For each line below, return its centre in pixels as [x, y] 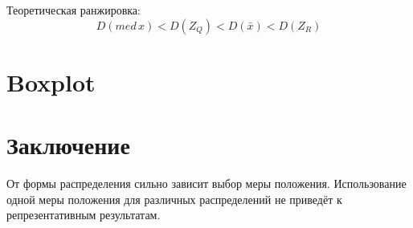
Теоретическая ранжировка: [74, 10]
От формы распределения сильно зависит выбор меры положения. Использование [206, 183]
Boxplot [51, 81]
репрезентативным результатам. [84, 215]
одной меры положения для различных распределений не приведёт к [174, 199]
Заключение [68, 145]
